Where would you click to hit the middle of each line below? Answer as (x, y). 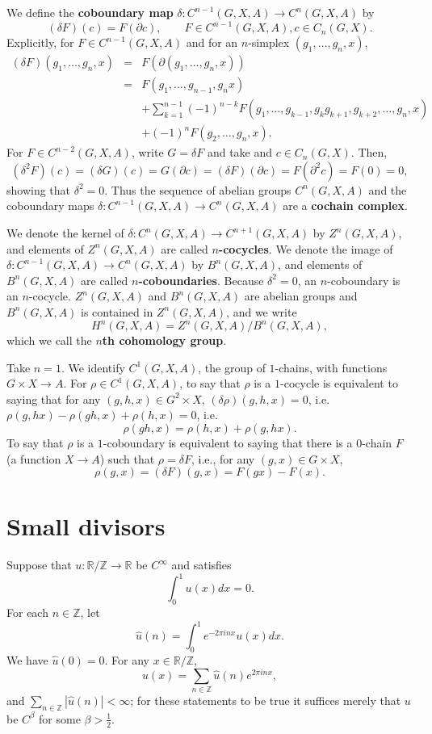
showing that (39, 189)
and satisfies (201, 565)
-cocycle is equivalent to (339, 383)
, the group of (232, 367)
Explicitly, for (40, 42)
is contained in (117, 311)
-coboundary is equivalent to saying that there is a (228, 443)
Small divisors (86, 526)
